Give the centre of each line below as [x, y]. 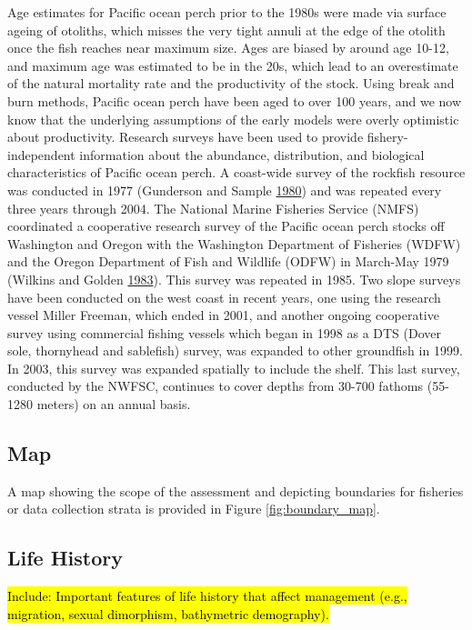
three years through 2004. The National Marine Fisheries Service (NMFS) [213, 208]
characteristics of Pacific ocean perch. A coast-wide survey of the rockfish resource [236, 172]
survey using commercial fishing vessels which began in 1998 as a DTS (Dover [224, 332]
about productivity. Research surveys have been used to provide [186, 137]
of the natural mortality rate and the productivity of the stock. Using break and [231, 83]
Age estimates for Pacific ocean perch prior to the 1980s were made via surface [227, 12]
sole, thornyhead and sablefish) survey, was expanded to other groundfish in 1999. [235, 350]
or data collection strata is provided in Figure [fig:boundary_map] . [194, 509]
